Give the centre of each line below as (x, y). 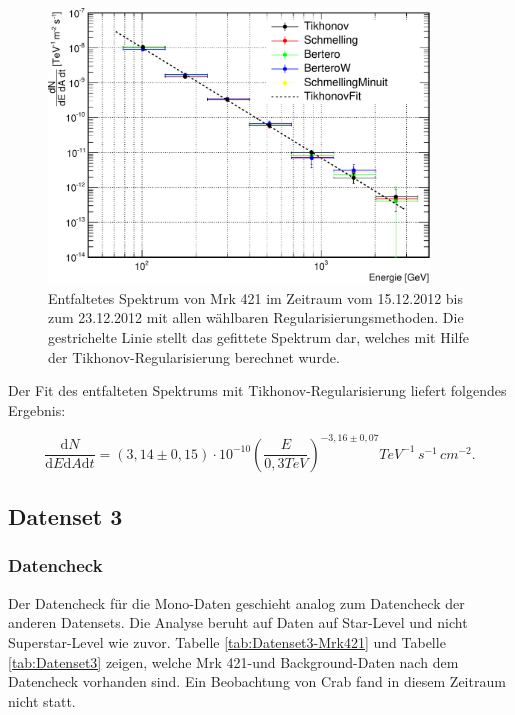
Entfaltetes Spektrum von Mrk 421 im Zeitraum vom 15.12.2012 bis (256, 297)
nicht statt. (42, 700)
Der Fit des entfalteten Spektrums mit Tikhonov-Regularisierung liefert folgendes (257, 390)
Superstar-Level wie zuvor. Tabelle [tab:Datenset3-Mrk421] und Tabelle (227, 641)
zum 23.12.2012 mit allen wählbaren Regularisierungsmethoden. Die (256, 317)
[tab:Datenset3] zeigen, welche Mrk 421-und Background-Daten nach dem (233, 661)
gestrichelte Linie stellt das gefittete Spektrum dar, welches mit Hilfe (258, 336)
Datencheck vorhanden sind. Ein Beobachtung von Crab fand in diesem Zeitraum (257, 681)
